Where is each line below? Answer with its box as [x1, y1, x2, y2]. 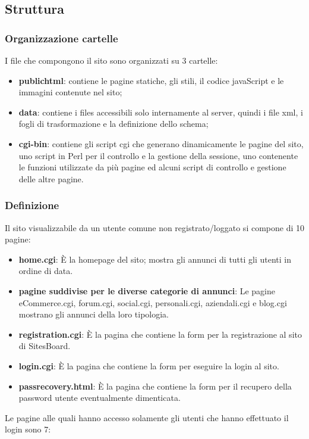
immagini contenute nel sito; [18, 86, 122, 98]
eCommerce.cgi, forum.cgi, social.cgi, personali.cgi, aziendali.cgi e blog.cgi [18, 296, 287, 309]
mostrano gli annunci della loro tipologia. [18, 308, 169, 320]
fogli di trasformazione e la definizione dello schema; [18, 117, 209, 130]
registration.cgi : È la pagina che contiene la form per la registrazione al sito [18, 328, 302, 340]
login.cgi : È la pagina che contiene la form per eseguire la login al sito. [18, 359, 279, 372]
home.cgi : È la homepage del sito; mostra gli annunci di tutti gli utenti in [18, 253, 292, 265]
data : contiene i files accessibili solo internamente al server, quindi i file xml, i [18, 105, 303, 118]
